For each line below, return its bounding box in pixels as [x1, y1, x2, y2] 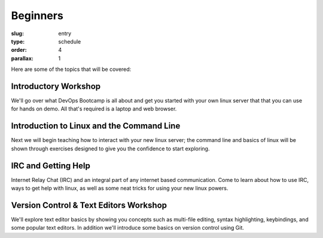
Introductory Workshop [11, 81, 101, 91]
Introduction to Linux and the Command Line [11, 121, 181, 131]
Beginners [11, 9, 64, 22]
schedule [58, 38, 81, 45]
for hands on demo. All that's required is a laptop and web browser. [11, 105, 177, 113]
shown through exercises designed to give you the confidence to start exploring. [11, 145, 210, 152]
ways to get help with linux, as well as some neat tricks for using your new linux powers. [11, 185, 228, 191]
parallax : [11, 54, 34, 62]
